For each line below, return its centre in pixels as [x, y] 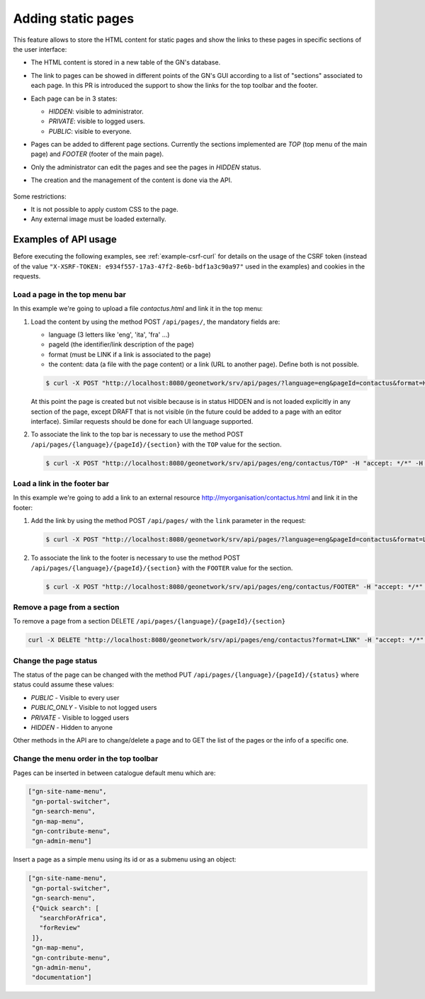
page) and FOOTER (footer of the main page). [97, 154]
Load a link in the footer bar [61, 484]
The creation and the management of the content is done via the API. [132, 180]
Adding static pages [74, 18]
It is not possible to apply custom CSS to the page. [104, 210]
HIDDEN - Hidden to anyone [72, 727]
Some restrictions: [40, 196]
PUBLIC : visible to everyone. [90, 131]
